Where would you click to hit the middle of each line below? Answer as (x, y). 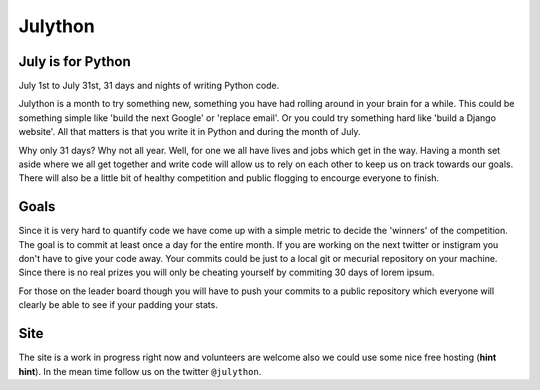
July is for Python (74, 61)
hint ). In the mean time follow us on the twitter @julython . (140, 371)
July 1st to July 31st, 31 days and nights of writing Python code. (149, 86)
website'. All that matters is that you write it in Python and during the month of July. (189, 132)
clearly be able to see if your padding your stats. (118, 305)
